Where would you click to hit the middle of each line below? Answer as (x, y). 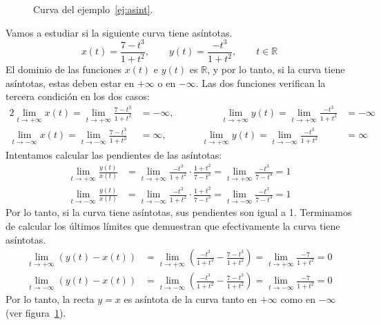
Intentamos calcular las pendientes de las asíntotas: (114, 154)
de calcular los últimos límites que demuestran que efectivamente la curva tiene (173, 225)
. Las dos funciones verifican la (261, 82)
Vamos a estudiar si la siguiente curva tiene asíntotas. (119, 32)
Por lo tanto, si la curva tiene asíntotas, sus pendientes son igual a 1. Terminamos (179, 212)
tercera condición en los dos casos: (78, 96)
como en (298, 299)
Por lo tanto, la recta (50, 299)
